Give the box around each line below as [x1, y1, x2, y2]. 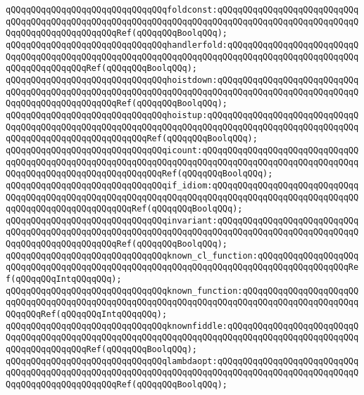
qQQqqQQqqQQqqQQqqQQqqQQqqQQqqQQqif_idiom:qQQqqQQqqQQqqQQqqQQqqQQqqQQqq [6, 180, 359, 190]
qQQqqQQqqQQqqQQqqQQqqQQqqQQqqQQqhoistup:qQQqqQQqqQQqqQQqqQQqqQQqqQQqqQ [6, 110, 359, 120]
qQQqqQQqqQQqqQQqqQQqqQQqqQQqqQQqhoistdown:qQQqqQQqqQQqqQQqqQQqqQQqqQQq [6, 75, 359, 85]
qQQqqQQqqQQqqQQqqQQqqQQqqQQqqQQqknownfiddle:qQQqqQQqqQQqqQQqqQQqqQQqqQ [6, 320, 359, 331]
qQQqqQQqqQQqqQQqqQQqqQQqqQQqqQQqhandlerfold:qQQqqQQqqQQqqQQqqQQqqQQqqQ [6, 39, 359, 50]
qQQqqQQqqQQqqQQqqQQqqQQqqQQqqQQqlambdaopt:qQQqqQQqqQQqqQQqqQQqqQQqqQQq [6, 356, 359, 366]
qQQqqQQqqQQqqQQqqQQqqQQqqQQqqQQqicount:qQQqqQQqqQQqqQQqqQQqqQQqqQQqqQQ [6, 145, 359, 155]
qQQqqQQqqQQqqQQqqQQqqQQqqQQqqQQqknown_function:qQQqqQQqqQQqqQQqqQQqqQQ [6, 285, 359, 296]
